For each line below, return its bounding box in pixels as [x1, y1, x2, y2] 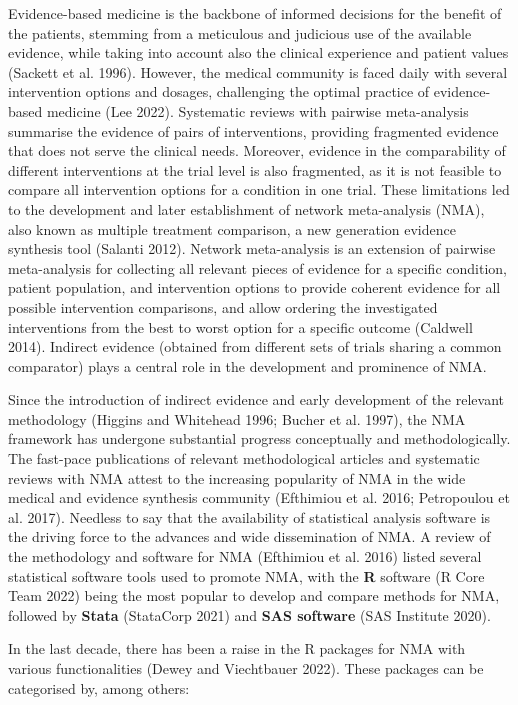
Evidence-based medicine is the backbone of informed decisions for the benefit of [8, 3, 502, 23]
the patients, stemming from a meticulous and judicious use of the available [8, 22, 472, 43]
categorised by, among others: [8, 677, 190, 698]
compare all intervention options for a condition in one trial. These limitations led [8, 179, 510, 200]
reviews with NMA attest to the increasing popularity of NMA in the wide [8, 467, 466, 488]
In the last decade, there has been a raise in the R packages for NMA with [8, 638, 466, 659]
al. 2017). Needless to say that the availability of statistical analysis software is [8, 506, 491, 527]
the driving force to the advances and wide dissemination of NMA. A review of [8, 526, 491, 547]
